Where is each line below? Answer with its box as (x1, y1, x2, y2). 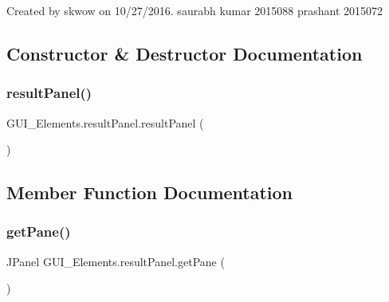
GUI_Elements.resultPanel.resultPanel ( (6, 114, 204, 131)
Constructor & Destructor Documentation (6, 41, 363, 65)
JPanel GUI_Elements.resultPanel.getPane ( (6, 253, 225, 269)
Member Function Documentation (6, 180, 293, 205)
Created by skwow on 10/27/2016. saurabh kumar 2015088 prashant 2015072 (6, 2, 383, 18)
